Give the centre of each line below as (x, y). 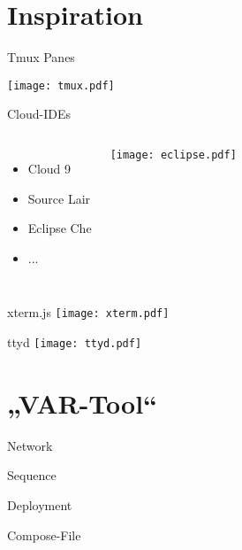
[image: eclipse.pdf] (173, 155)
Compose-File (44, 535)
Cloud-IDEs (39, 114)
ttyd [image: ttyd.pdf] (75, 342)
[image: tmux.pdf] (61, 85)
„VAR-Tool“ (83, 403)
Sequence (32, 475)
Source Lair (59, 198)
